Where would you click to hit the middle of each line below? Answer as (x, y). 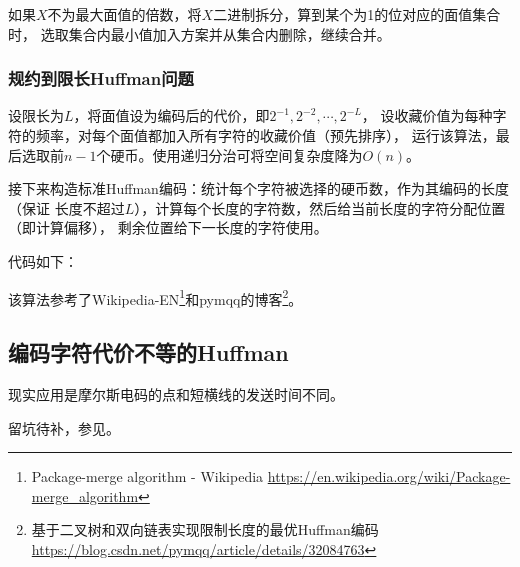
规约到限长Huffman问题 (101, 78)
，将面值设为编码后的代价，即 (171, 115)
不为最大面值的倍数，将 (124, 14)
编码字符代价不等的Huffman (148, 352)
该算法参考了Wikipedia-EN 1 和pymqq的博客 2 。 (155, 297)
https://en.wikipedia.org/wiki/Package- (389, 476)
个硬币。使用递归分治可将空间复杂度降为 (229, 154)
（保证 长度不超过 (66, 207)
